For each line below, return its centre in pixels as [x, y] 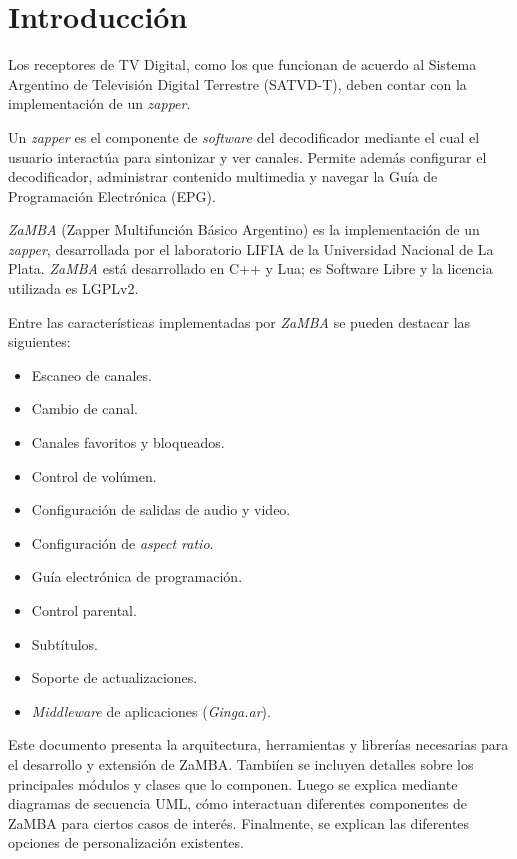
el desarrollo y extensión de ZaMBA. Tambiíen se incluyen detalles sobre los [241, 763]
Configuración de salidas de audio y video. [161, 509]
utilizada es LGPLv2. [73, 288]
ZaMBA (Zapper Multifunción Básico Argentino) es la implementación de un [244, 229]
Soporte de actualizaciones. [114, 677]
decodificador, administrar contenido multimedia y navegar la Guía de [223, 176]
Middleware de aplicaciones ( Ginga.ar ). [151, 710]
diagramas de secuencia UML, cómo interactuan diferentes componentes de [238, 803]
